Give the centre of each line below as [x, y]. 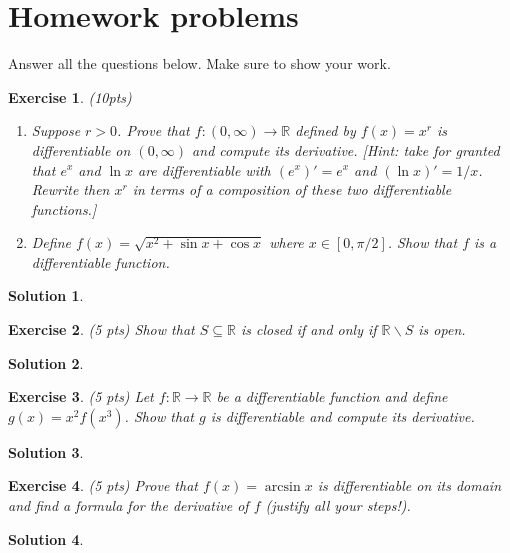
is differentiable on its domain [409, 485]
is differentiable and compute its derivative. [342, 415]
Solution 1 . [46, 295]
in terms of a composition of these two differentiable [292, 189]
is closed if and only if [308, 329]
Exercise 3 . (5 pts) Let [81, 396]
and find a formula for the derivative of [128, 505]
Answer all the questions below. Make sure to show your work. [199, 63]
